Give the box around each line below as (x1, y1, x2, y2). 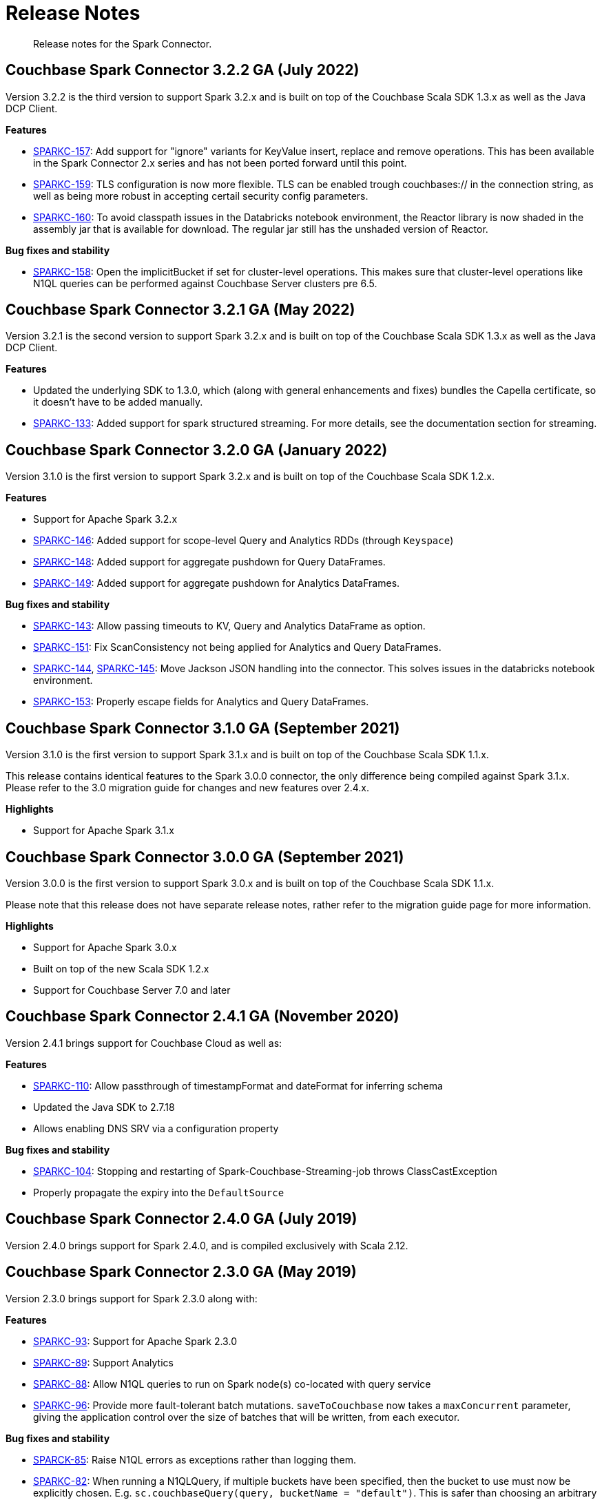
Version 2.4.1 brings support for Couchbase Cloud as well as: (6, 1037, 282, 1049)
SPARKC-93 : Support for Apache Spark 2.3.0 (33, 1335, 237, 1347)
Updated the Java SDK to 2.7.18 (33, 1101, 175, 1113)
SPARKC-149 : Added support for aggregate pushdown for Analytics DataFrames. (33, 577, 400, 590)
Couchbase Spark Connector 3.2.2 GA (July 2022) (6, 61, 360, 79)
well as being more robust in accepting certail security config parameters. (33, 189, 369, 202)
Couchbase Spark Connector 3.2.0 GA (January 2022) (6, 441, 388, 459)
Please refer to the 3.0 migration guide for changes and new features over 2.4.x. (6, 782, 370, 794)
